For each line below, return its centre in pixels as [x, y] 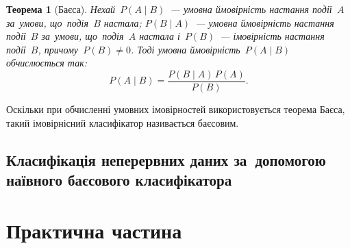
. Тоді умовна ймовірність [186, 49]
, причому [58, 49]
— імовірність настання [272, 36]
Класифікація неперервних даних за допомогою [166, 159]
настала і [160, 36]
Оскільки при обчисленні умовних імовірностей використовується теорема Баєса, [176, 109]
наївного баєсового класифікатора [119, 179]
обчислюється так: [47, 63]
